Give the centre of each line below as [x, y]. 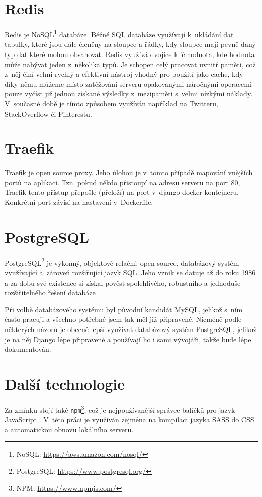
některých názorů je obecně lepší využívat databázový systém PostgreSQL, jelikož [130, 329]
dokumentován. [28, 349]
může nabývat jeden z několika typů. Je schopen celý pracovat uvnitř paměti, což [130, 64]
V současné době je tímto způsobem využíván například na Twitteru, [111, 103]
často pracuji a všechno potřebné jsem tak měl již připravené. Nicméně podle [123, 319]
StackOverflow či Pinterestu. [48, 113]
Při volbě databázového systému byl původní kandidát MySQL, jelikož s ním [124, 309]
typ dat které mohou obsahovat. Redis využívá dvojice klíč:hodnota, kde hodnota [130, 54]
